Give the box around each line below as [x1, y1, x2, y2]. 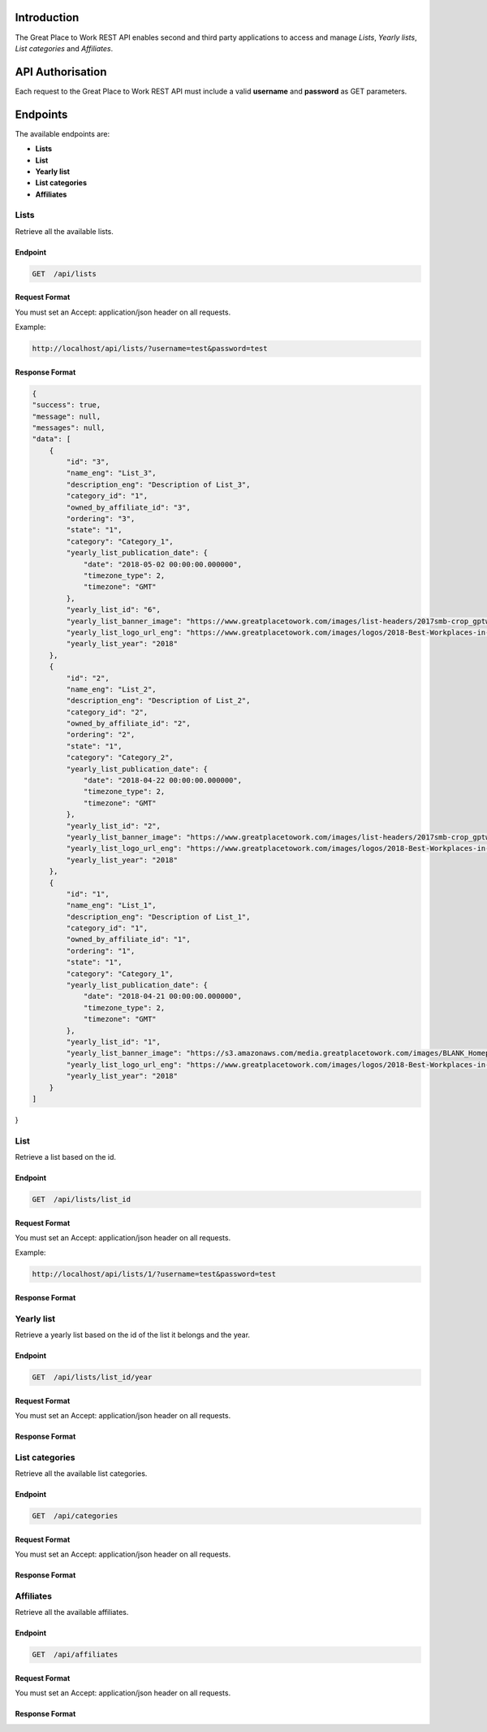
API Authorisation [15, 65, 107, 79]
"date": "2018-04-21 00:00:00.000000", [83, 992, 243, 1001]
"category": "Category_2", [66, 753, 174, 762]
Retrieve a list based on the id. [15, 1152, 117, 1162]
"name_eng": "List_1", [66, 901, 157, 910]
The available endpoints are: [15, 128, 110, 138]
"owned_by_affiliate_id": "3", [66, 502, 191, 512]
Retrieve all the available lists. [15, 226, 114, 236]
